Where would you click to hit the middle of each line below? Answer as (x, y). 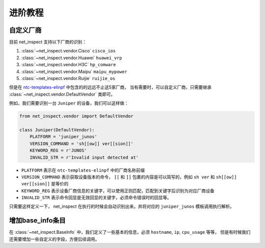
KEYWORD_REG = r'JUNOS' (58, 150)
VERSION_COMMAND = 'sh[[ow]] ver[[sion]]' (81, 144)
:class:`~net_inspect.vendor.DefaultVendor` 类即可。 (62, 94)
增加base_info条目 (37, 221)
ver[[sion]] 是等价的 (45, 184)
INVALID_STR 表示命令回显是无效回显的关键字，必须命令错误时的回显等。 (96, 198)
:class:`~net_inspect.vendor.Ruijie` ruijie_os (68, 78)
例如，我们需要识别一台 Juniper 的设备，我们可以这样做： (69, 103)
